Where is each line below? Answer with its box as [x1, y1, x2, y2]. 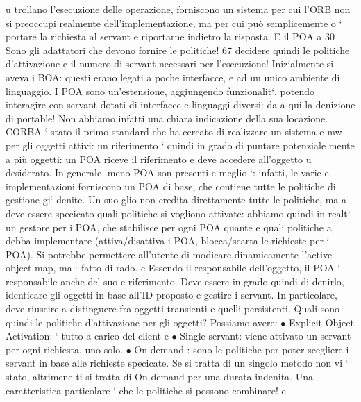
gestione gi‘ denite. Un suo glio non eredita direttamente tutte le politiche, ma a [6, 192, 346, 207]
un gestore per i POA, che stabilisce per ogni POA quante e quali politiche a [6, 219, 332, 234]
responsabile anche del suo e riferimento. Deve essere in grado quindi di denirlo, [6, 274, 344, 288]
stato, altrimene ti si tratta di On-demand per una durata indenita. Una [6, 369, 313, 384]
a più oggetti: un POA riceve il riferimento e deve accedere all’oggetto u [6, 151, 312, 166]
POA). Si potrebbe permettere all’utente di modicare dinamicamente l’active [6, 246, 333, 261]
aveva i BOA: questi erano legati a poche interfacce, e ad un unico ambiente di [6, 69, 340, 84]
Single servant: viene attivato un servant [180, 328, 351, 343]
